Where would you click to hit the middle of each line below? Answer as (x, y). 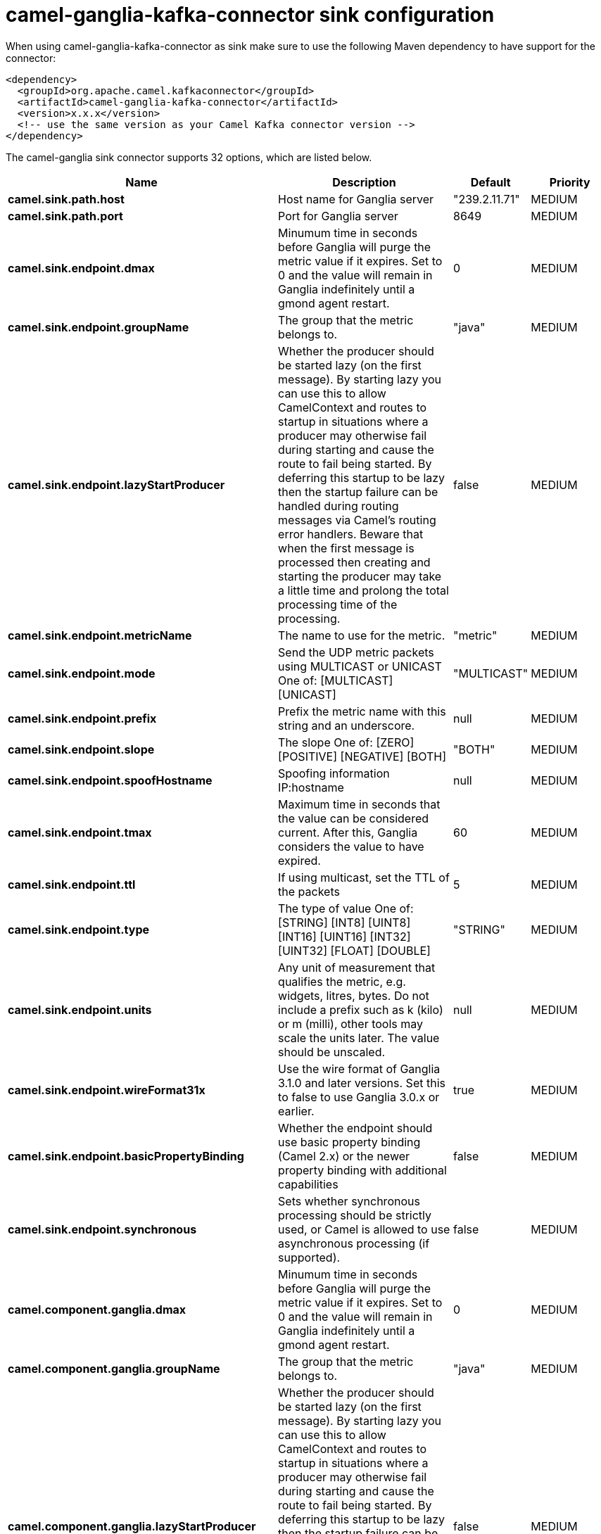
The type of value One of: (346, 908)
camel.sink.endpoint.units (80, 1009)
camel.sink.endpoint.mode (82, 673)
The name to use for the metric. (362, 635)
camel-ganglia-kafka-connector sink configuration (250, 15)
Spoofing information (334, 773)
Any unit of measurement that (357, 967)
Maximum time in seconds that (359, 804)
